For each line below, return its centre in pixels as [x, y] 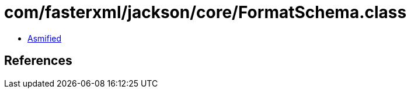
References [38, 61]
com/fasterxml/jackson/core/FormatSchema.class [206, 12]
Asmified [45, 38]
